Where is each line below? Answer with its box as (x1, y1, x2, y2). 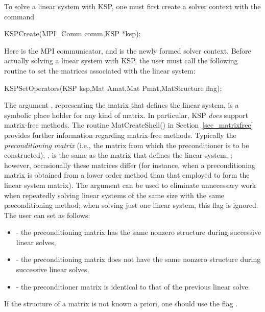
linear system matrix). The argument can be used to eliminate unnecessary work (4, 179, 256, 190)
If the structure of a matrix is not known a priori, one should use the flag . (4, 298, 238, 309)
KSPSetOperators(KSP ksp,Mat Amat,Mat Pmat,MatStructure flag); (4, 82, 222, 93)
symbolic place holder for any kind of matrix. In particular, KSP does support (4, 109, 248, 120)
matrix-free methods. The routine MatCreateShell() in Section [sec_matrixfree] (4, 119, 253, 130)
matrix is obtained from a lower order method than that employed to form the (4, 170, 250, 180)
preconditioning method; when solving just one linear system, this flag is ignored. (4, 200, 258, 210)
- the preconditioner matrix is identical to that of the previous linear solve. (16, 281, 250, 292)
